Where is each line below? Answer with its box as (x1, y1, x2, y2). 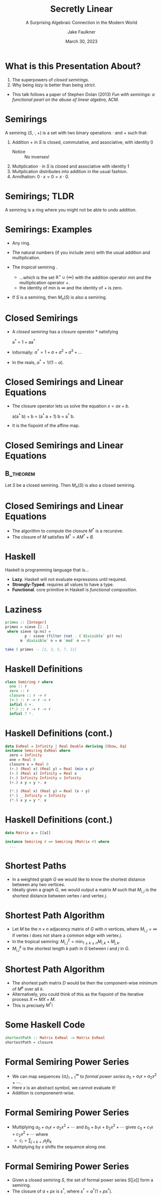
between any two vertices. (12, 881, 65, 887)
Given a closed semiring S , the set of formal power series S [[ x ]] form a (12, 1177, 154, 1183)
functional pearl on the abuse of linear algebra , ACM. (12, 96, 119, 102)
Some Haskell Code (5, 1020, 85, 1030)
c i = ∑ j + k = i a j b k (19, 1137, 52, 1144)
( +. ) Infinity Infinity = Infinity (9, 775, 81, 780)
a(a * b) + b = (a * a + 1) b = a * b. (12, 412, 75, 419)
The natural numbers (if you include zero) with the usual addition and (12, 250, 150, 255)
